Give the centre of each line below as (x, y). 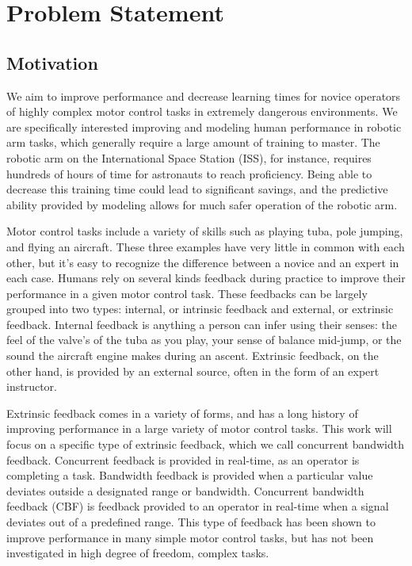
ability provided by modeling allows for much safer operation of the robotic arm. (202, 204)
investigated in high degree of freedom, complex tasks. (138, 553)
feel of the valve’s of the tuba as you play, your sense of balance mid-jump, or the (204, 340)
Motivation (52, 62)
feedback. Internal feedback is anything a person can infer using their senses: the (202, 324)
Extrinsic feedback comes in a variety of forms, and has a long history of (182, 413)
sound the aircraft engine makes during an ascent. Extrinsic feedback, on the (193, 356)
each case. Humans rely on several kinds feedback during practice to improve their (206, 278)
